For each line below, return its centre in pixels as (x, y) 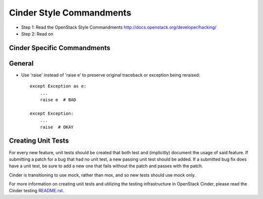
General (21, 63)
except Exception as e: (58, 86)
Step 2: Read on (37, 34)
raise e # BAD (58, 100)
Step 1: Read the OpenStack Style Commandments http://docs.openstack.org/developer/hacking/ (119, 27)
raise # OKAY (57, 127)
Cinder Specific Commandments (60, 48)
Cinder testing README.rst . (37, 191)
